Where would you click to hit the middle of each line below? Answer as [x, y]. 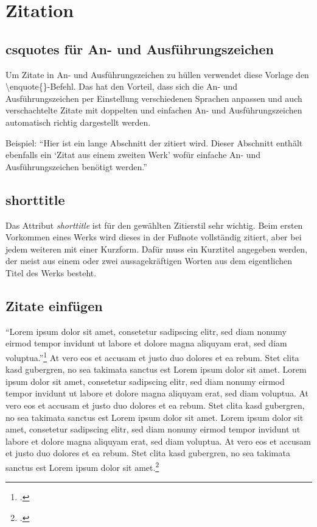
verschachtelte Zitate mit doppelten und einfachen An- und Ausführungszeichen [154, 110]
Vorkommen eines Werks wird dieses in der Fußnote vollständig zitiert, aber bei [154, 237]
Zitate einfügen [54, 305]
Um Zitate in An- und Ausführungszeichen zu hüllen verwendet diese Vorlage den [157, 74]
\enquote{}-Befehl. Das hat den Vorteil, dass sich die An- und [122, 86]
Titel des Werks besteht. [51, 272]
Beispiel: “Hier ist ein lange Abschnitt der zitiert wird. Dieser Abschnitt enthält [154, 142]
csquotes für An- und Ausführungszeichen [140, 48]
